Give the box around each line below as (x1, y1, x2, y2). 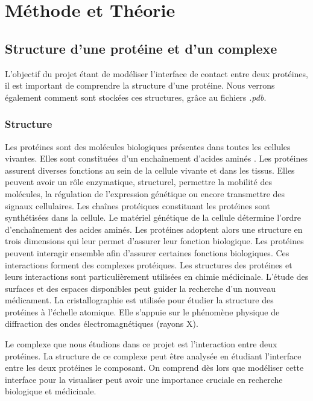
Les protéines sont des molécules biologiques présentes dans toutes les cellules (5, 140, 291, 153)
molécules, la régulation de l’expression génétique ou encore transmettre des (5, 187, 285, 200)
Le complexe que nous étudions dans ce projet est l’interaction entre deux (5, 338, 277, 350)
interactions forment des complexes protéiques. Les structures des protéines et (5, 258, 292, 271)
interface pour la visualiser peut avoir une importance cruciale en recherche (5, 373, 283, 385)
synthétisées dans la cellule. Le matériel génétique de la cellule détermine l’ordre (5, 211, 301, 224)
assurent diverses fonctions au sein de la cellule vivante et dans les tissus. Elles (5, 163, 295, 176)
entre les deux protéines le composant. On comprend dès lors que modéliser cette (5, 361, 304, 374)
